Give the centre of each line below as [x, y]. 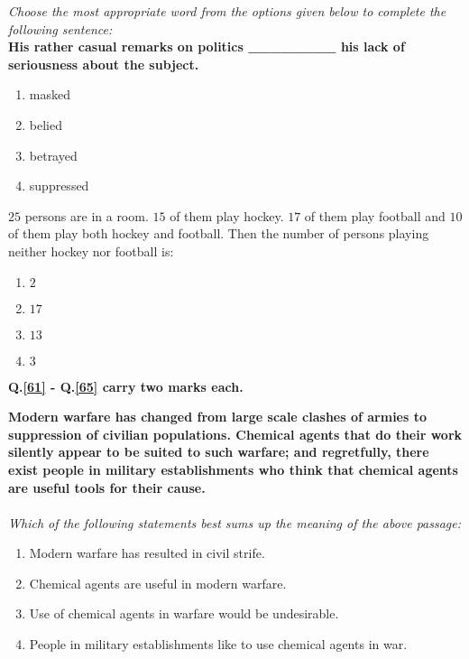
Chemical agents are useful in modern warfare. [158, 583]
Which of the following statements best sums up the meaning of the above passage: [235, 522]
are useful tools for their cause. [107, 487]
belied [46, 124]
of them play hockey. [227, 215]
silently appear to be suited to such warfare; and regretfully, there [219, 452]
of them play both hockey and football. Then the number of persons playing [219, 233]
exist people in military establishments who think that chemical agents [233, 469]
